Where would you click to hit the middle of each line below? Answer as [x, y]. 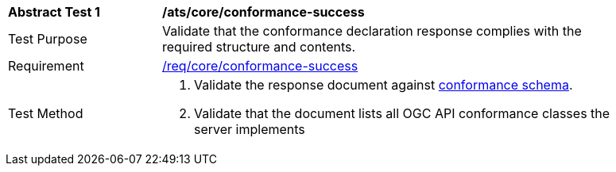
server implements [250, 129]
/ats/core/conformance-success [263, 12]
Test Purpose [48, 39]
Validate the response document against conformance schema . [384, 85]
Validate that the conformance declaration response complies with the [372, 31]
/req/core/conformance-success [260, 66]
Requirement [46, 66]
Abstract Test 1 [54, 12]
